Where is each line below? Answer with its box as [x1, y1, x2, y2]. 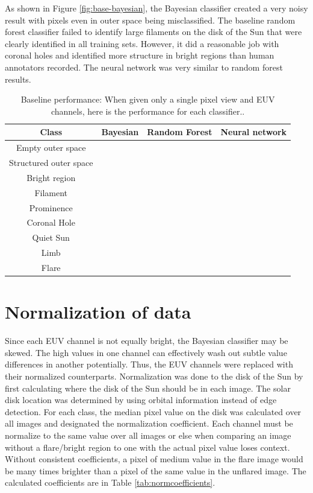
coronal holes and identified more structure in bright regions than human [5, 49, 274, 62]
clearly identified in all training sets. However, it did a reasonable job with [5, 37, 279, 49]
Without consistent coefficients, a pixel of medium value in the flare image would [5, 453, 303, 465]
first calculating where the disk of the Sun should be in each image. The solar [5, 381, 291, 394]
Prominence [29, 201, 73, 214]
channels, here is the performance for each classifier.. [51, 104, 245, 117]
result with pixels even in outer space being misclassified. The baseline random [5, 13, 296, 26]
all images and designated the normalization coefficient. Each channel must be [5, 417, 293, 430]
